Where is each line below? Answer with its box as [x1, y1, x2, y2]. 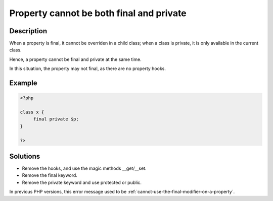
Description [9, 27, 48, 35]
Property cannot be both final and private [9, 8, 187, 19]
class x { [20, 109, 44, 115]
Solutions [9, 152, 40, 161]
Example [9, 79, 37, 88]
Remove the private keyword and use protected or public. [22, 179, 142, 185]
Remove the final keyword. [22, 172, 78, 178]
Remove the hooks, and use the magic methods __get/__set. [22, 165, 147, 171]
